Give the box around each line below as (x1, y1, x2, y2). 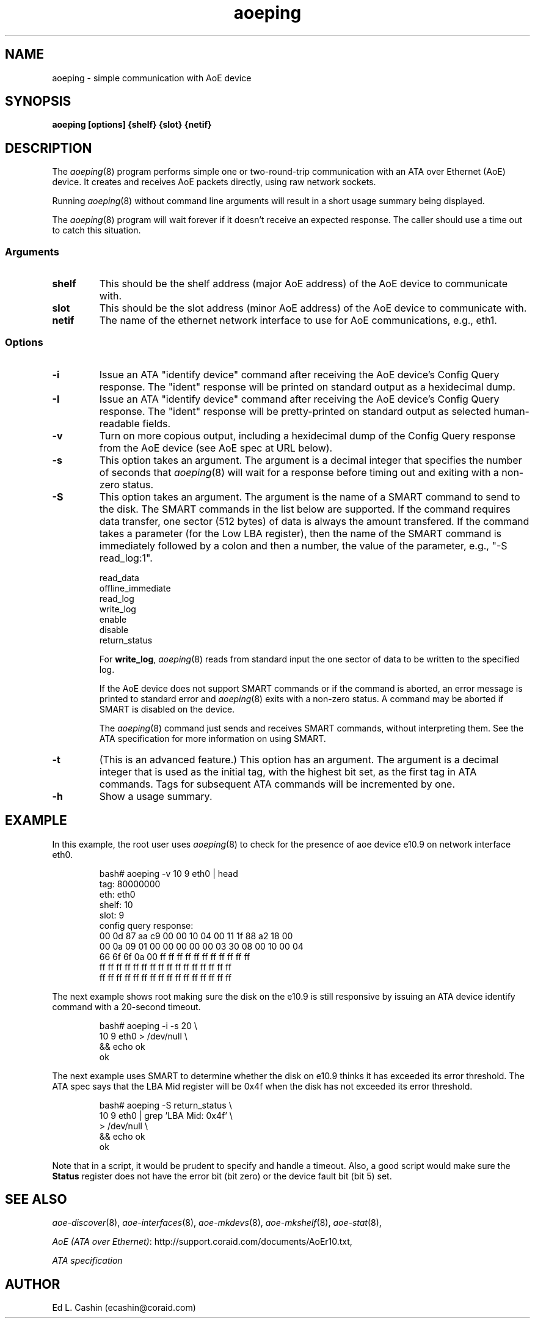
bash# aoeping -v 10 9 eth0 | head (99, 868, 238, 879)
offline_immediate (99, 582, 171, 593)
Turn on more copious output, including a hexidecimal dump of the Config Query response (99, 429, 515, 442)
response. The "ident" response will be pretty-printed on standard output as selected (99, 405, 491, 417)
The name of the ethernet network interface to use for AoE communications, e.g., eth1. (99, 314, 497, 327)
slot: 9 (99, 909, 125, 920)
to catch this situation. (52, 225, 141, 236)
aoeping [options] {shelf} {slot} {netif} (52, 119, 212, 130)
